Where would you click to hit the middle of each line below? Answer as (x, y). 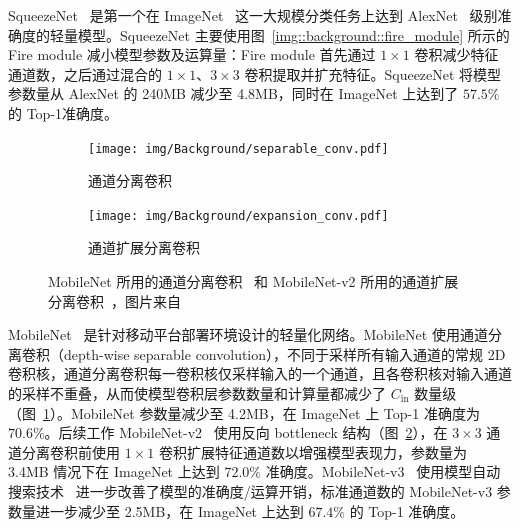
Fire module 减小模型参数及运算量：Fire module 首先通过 (192, 54)
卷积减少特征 (456, 54)
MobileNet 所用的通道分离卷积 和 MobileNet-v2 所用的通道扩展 (253, 281)
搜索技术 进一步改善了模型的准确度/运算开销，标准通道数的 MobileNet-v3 (250, 491)
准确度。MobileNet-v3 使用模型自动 (383, 471)
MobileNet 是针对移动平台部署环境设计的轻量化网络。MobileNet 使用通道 (248, 334)
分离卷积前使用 (70, 451)
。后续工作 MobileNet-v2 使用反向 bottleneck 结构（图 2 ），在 (246, 432)
